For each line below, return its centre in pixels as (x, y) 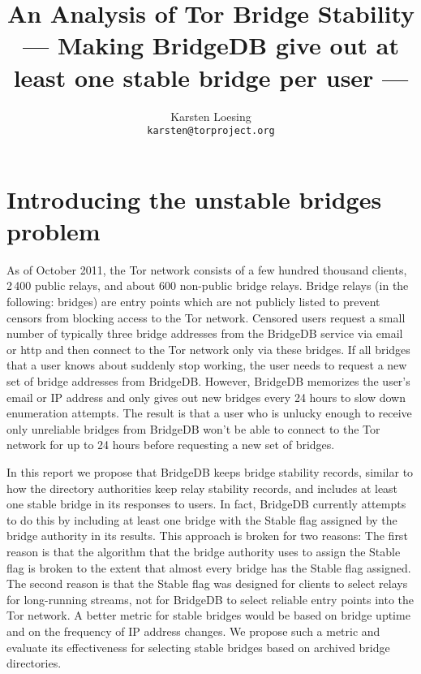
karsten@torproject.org (211, 131)
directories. (34, 663)
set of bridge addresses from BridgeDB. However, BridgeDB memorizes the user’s (208, 381)
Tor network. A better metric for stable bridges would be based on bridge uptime (208, 615)
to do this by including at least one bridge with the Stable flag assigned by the (202, 519)
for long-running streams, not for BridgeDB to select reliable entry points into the (210, 599)
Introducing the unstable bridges (194, 199)
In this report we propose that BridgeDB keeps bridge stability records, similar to (210, 472)
